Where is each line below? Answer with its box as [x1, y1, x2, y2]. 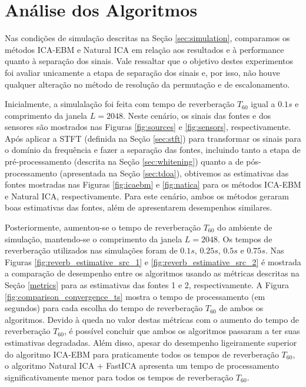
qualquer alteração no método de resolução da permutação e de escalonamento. [5, 78, 290, 90]
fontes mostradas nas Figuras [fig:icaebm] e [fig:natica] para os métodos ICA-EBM [5, 178, 301, 191]
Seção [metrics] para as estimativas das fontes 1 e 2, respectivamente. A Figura [5, 279, 290, 291]
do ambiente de [217, 221, 272, 233]
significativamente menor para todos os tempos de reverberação [5, 371, 234, 383]
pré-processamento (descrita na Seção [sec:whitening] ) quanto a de [5, 155, 244, 168]
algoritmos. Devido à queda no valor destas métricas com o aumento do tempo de [5, 313, 299, 325]
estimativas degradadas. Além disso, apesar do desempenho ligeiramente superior [5, 336, 297, 348]
